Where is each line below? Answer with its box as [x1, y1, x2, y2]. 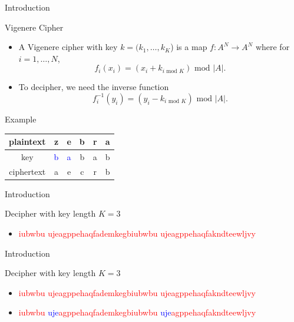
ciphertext [9, 165, 46, 177]
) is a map [170, 41, 207, 53]
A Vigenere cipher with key [18, 41, 118, 53]
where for [255, 41, 290, 53]
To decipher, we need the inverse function [18, 81, 169, 93]
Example [5, 112, 37, 125]
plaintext [9, 135, 46, 148]
